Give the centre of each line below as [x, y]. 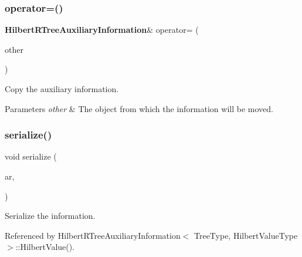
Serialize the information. [50, 216]
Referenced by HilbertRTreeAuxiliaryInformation [93, 235]
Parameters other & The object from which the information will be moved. [139, 108]
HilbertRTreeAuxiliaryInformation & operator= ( [102, 30]
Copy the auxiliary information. [62, 89]
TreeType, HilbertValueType [246, 235]
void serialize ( [31, 156]
